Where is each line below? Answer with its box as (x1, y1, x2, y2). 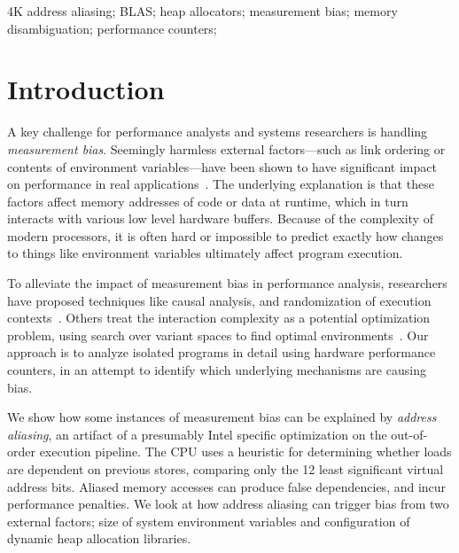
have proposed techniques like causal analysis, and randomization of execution (7, 291, 432, 309)
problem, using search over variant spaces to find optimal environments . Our (7, 325, 429, 344)
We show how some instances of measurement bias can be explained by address (7, 408, 437, 426)
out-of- (391, 424, 428, 443)
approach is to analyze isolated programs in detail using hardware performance (7, 343, 436, 362)
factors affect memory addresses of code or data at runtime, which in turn (7, 191, 408, 210)
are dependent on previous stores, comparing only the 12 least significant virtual (7, 460, 444, 478)
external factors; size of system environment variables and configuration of (7, 511, 410, 530)
